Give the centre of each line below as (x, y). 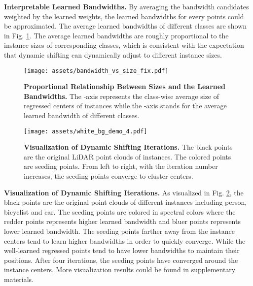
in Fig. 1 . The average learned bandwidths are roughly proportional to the (116, 35)
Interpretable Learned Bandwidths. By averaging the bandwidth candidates (126, 6)
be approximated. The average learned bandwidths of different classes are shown (126, 26)
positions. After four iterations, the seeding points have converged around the (121, 260)
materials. (19, 279)
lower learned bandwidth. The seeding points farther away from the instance (119, 231)
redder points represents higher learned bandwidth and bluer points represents (122, 221)
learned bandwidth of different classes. (82, 115)
